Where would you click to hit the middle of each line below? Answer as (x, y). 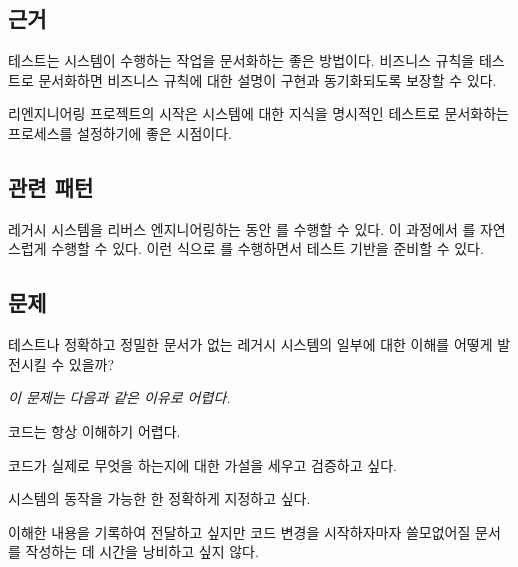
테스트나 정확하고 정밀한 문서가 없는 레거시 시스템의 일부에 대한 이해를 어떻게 (250, 344)
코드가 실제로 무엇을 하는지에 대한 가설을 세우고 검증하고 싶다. (202, 464)
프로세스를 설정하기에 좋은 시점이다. (120, 132)
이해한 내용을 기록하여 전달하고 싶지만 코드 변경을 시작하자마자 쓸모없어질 (239, 531)
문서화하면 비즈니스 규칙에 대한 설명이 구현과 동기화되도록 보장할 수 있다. (267, 79)
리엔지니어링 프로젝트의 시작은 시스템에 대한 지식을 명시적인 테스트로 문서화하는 (258, 113)
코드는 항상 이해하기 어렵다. (94, 430)
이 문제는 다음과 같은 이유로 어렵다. (119, 397)
